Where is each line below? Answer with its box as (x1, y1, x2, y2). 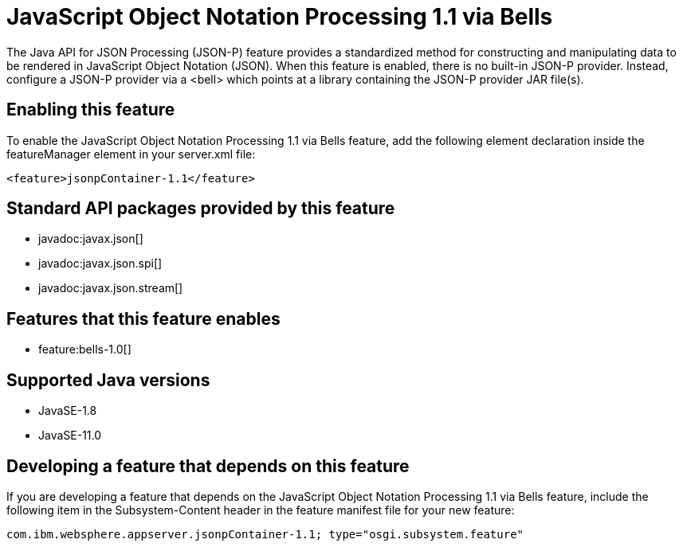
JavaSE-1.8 (38, 404, 97, 418)
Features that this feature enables (6, 308, 281, 329)
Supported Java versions (6, 369, 210, 390)
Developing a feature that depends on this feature (6, 455, 410, 476)
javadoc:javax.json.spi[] (38, 256, 163, 271)
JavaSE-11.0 (38, 428, 102, 443)
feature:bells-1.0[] (38, 342, 131, 357)
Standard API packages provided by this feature (6, 198, 395, 219)
